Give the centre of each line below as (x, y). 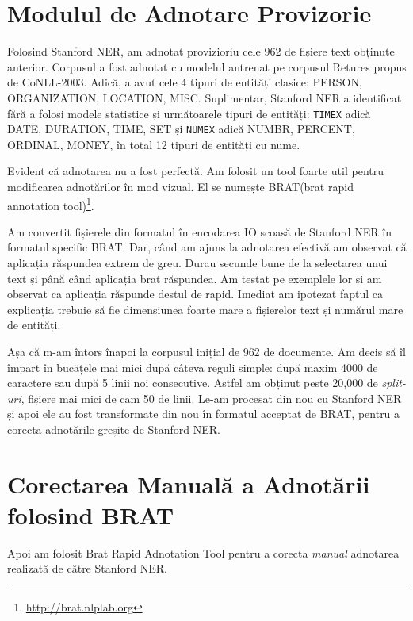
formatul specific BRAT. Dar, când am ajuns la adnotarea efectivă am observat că (207, 247)
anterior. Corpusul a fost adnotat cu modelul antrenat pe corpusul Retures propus (207, 66)
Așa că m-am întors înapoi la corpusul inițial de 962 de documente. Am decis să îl (206, 351)
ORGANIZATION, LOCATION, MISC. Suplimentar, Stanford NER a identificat (205, 97)
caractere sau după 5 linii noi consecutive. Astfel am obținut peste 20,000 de (193, 383)
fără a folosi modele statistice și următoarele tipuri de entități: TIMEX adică (189, 113)
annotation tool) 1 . (51, 204)
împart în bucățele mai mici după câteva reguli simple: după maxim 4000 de (193, 367)
